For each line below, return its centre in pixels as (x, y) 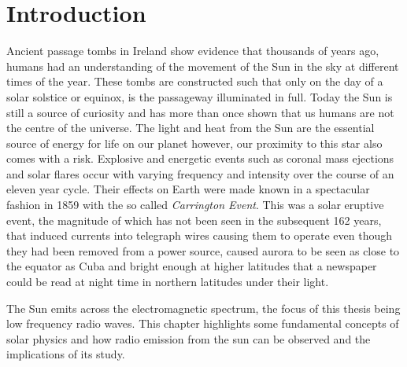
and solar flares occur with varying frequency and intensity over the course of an (200, 173)
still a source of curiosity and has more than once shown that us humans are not (200, 112)
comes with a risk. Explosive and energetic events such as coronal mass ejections (200, 158)
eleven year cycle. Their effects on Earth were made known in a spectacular (188, 189)
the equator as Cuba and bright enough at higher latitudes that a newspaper (192, 266)
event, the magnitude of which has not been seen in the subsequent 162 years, (194, 220)
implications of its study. (66, 354)
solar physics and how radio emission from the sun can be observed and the (189, 338)
